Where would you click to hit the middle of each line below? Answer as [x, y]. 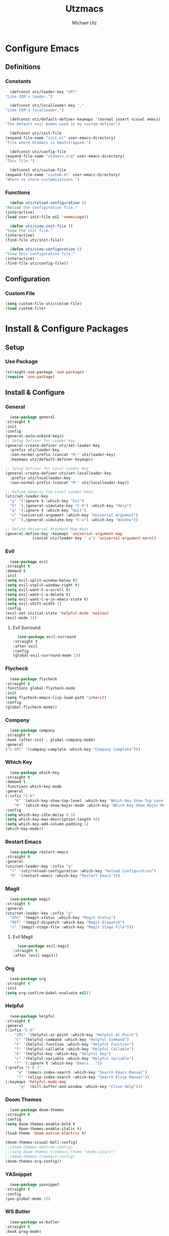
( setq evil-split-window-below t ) [41, 580]
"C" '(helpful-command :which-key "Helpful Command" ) [72, 1040]
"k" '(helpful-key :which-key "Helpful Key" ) [63, 1054]
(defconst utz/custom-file [38, 170]
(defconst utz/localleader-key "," [47, 106]
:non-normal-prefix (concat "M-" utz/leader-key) [63, 455]
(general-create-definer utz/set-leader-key [53, 445]
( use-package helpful [32, 1016]
